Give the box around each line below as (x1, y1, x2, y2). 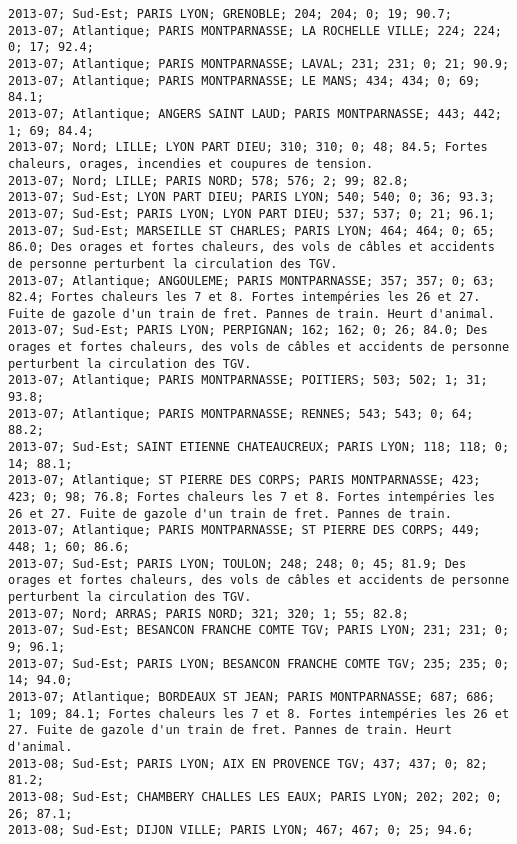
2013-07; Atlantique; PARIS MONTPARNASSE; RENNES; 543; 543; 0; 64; (8, 406, 474, 421)
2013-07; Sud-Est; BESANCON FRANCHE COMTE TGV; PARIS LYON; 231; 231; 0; (8, 623, 510, 638)
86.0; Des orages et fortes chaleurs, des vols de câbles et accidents (8, 240, 495, 255)
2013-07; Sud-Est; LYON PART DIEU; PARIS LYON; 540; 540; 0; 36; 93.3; (8, 190, 495, 205)
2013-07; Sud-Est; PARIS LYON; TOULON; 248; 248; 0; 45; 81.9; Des (8, 556, 467, 571)
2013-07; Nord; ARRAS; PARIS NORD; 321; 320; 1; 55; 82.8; (8, 606, 409, 621)
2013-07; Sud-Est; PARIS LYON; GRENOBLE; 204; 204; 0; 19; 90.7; (8, 7, 452, 21)
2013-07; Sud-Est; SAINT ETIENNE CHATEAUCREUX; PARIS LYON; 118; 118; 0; (8, 440, 510, 455)
